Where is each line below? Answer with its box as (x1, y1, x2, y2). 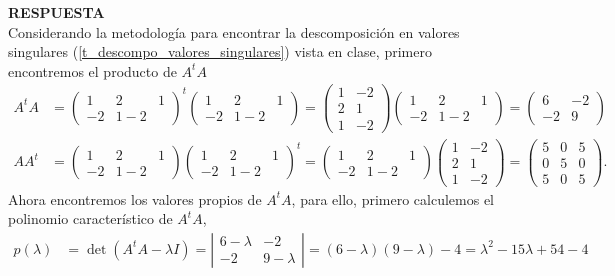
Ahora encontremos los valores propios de (8, 188, 262, 209)
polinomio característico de (8, 208, 173, 229)
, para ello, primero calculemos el (291, 188, 495, 209)
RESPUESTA (8, 2, 105, 22)
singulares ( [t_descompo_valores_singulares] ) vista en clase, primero (8, 41, 432, 62)
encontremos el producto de (8, 60, 177, 81)
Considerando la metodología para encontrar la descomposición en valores (8, 21, 460, 42)
